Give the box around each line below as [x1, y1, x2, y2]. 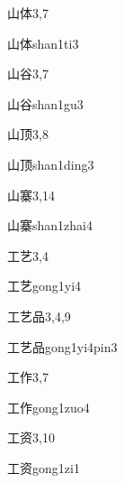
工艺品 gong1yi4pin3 [7, 337, 118, 356]
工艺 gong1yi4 [7, 276, 82, 295]
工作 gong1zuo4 [7, 397, 90, 416]
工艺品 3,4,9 [7, 306, 71, 325]
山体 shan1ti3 [7, 33, 79, 52]
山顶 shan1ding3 [7, 154, 94, 173]
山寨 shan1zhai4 [7, 216, 93, 235]
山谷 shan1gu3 [7, 94, 84, 113]
